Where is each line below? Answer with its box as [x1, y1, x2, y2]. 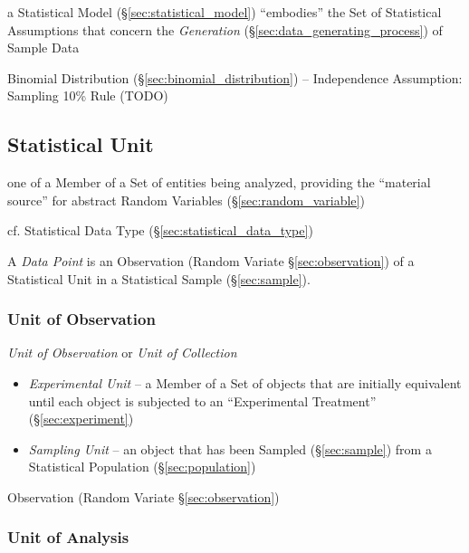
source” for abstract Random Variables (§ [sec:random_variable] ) [7, 190, 365, 209]
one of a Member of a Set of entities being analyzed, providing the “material [7, 173, 431, 192]
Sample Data [7, 38, 80, 57]
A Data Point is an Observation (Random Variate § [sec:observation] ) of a [7, 251, 415, 270]
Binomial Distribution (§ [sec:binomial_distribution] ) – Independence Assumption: [7, 68, 463, 87]
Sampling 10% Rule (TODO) [7, 86, 168, 105]
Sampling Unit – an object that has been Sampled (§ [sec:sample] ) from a [28, 439, 432, 458]
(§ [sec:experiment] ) [28, 409, 134, 428]
